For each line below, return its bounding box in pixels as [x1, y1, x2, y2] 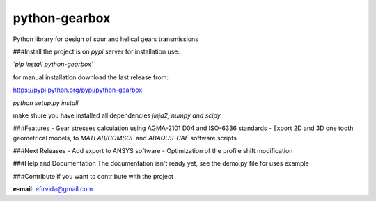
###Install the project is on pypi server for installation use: [13, 47, 180, 56]
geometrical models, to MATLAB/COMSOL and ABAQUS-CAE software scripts [13, 134, 237, 142]
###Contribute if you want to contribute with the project [13, 172, 174, 180]
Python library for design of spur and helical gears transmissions [13, 35, 198, 43]
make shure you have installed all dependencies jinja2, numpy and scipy [13, 111, 221, 120]
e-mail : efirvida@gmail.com [13, 185, 93, 193]
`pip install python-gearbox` [13, 60, 93, 69]
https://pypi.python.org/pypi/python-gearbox [13, 86, 143, 94]
